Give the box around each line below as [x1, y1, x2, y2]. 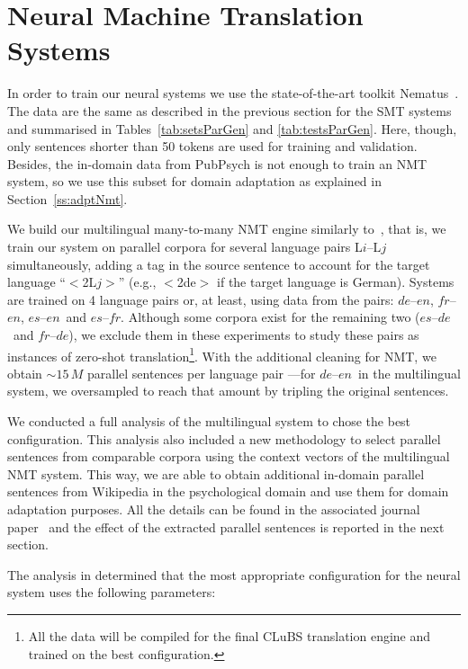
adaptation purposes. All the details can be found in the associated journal [7, 500, 420, 519]
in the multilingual [357, 363, 461, 382]
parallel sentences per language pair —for [86, 363, 316, 382]
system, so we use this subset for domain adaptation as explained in [7, 172, 382, 191]
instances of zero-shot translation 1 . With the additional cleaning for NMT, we [7, 343, 436, 365]
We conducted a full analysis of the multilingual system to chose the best [7, 412, 411, 431]
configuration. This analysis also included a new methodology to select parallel [7, 429, 441, 448]
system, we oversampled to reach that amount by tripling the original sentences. [7, 381, 449, 400]
